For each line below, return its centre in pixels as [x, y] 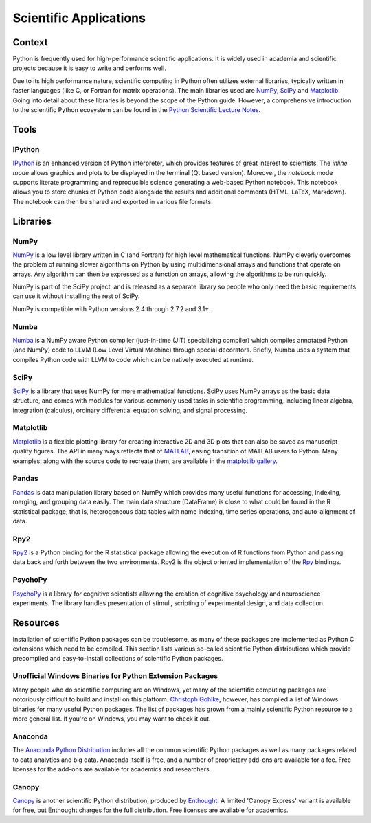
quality [22, 451]
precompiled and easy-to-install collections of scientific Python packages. [118, 658]
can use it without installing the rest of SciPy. [76, 296]
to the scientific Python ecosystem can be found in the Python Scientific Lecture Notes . [137, 110]
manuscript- [323, 441]
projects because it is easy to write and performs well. [89, 68]
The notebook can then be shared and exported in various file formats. [113, 201]
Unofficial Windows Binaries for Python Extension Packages [115, 676]
